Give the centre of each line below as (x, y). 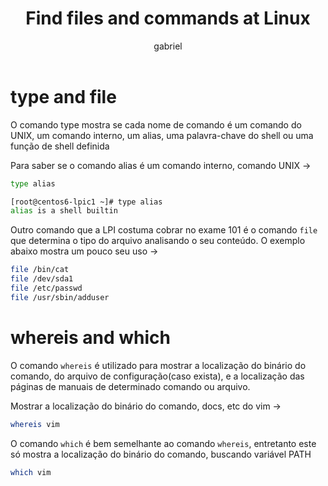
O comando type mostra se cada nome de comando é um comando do (156, 124)
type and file (63, 96)
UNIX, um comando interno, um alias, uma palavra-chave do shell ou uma (162, 135)
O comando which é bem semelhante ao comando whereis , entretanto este (163, 443)
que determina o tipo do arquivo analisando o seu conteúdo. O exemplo (158, 241)
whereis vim (35, 424)
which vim (31, 472)
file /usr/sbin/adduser (60, 297)
